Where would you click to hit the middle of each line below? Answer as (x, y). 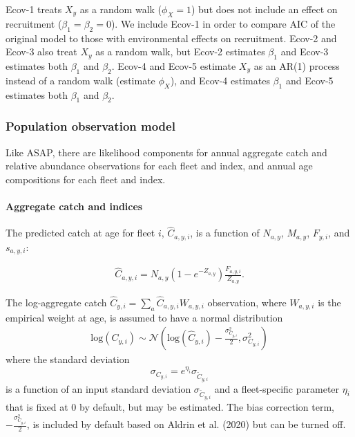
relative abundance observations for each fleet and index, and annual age (159, 166)
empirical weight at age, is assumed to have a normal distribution (144, 317)
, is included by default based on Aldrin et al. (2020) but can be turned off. (186, 424)
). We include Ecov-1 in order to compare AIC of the (223, 23)
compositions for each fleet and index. (86, 179)
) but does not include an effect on (264, 9)
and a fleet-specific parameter (277, 388)
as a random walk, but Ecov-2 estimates (180, 52)
